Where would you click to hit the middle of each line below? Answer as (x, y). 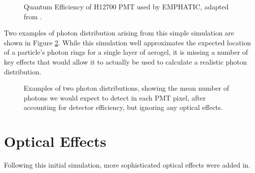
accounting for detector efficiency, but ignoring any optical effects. (123, 107)
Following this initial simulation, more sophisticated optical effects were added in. (127, 165)
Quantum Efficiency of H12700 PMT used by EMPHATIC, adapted (126, 6)
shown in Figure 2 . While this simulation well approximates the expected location (127, 42)
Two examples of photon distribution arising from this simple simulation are (119, 33)
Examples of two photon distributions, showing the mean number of (127, 88)
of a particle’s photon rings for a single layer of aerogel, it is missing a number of (126, 52)
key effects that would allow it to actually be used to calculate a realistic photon (126, 61)
